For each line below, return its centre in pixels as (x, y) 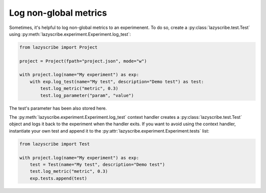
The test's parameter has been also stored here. (58, 108)
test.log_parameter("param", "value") (87, 95)
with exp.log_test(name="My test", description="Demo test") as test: (117, 82)
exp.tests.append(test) (58, 178)
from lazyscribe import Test (55, 144)
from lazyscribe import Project (59, 47)
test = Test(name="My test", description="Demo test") (97, 164)
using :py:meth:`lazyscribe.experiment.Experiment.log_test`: (70, 34)
